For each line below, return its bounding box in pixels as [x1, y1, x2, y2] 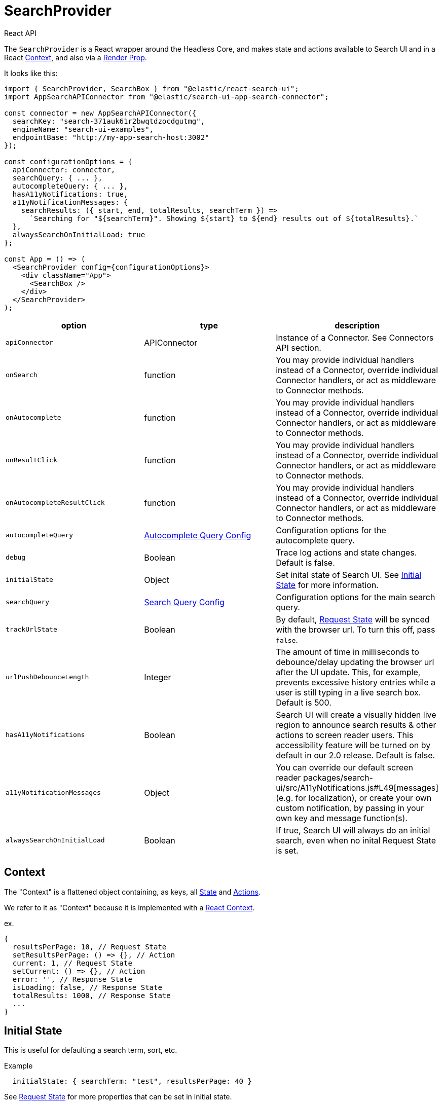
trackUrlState [6, 625, 57, 634]
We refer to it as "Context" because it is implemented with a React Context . [4, 903, 255, 912]
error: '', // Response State [12, 975, 132, 983]
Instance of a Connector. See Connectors [276, 332, 434, 343]
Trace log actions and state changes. [276, 547, 417, 558]
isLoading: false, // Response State [12, 983, 162, 991]
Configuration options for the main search [276, 592, 435, 602]
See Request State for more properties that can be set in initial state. [4, 1092, 232, 1101]
